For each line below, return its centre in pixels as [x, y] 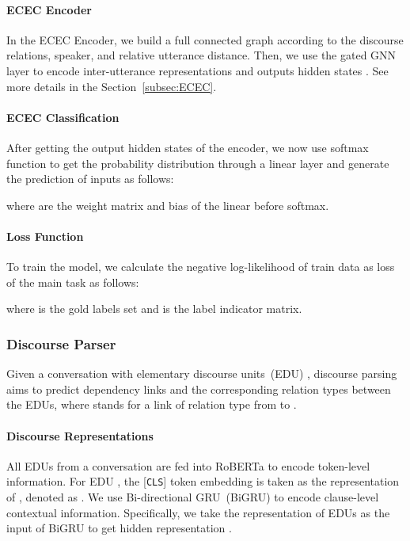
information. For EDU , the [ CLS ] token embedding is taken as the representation [203, 481]
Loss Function [45, 236]
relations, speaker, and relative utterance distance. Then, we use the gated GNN [201, 55]
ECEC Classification [63, 117]
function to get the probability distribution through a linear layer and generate [198, 163]
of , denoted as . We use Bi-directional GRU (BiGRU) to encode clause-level [193, 496]
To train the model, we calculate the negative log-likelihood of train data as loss [201, 267]
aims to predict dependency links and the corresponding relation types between [199, 389]
